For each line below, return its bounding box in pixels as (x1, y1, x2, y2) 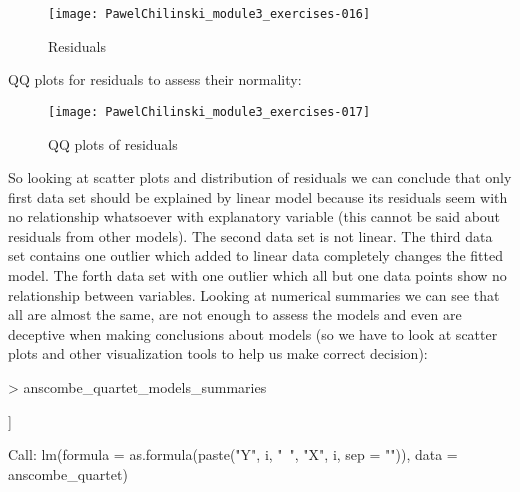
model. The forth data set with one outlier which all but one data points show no (8, 265, 507, 286)
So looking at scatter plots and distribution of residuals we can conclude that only (8, 167, 512, 188)
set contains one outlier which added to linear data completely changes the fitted (8, 245, 503, 266)
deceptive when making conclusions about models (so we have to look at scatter (8, 323, 498, 344)
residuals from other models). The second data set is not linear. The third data (8, 225, 493, 246)
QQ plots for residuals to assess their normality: (8, 69, 302, 90)
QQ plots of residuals (48, 133, 178, 154)
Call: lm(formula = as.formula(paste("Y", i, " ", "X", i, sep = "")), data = (8, 444, 458, 465)
